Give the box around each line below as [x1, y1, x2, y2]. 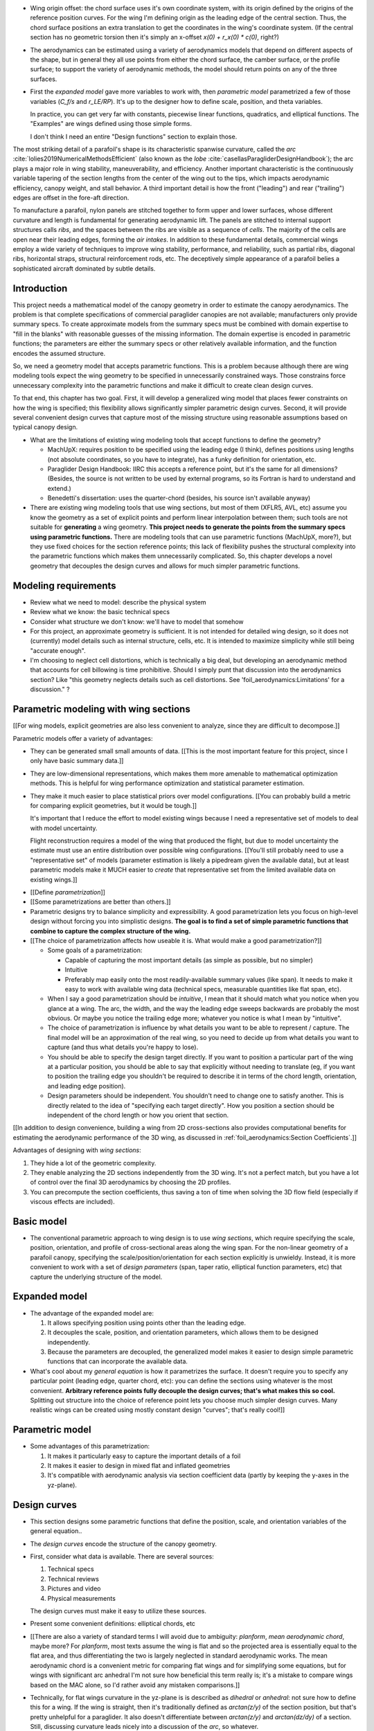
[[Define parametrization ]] [30, 888, 105, 897]
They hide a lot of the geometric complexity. [30, 1158, 157, 1167]
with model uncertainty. [30, 824, 98, 832]
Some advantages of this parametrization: [30, 1442, 150, 1451]
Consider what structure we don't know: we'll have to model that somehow [30, 617, 244, 626]
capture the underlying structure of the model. [30, 1273, 163, 1281]
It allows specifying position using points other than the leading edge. [47, 1318, 246, 1327]
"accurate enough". [30, 646, 86, 654]
